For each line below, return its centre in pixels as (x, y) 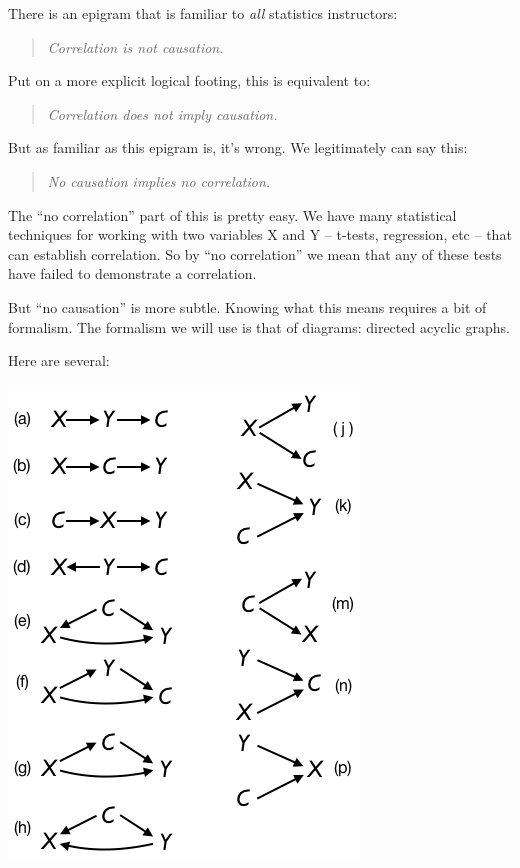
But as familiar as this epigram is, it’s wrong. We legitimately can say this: (238, 147)
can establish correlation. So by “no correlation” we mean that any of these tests (255, 253)
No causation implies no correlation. (159, 180)
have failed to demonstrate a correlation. (132, 273)
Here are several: (59, 360)
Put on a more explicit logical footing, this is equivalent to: (189, 80)
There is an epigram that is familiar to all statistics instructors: (203, 13)
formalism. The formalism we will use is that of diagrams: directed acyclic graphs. (259, 326)
